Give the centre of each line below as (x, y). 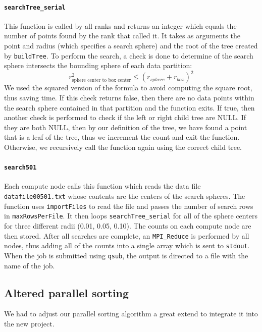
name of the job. (30, 265)
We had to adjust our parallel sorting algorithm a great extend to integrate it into (131, 314)
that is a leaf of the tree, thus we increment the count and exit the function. (122, 137)
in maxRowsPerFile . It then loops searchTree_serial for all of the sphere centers (131, 216)
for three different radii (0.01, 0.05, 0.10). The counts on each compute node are (128, 225)
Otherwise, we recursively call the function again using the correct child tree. (123, 147)
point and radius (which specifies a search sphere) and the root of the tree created (131, 46)
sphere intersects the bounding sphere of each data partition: (98, 65)
